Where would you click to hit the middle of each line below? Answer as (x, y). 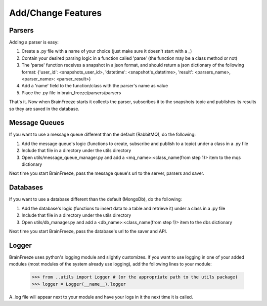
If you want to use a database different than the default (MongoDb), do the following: (96, 199)
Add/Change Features (55, 13)
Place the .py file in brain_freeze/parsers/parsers (71, 93)
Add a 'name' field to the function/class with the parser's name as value (95, 86)
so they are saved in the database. (44, 109)
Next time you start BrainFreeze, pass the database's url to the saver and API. (88, 231)
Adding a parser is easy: (34, 42)
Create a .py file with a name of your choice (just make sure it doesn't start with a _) (107, 51)
